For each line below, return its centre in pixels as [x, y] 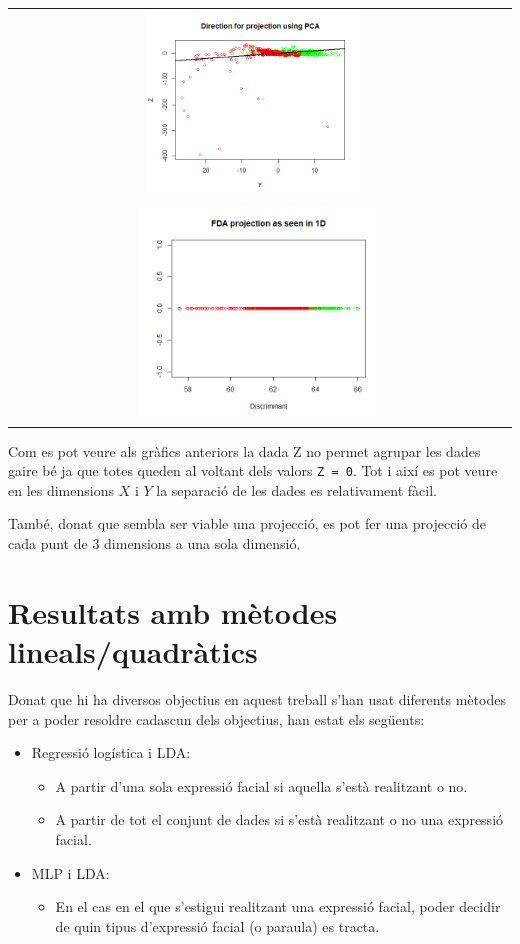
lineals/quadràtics [133, 651]
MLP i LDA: [70, 872]
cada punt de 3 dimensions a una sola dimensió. [154, 543]
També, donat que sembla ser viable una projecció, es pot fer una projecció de [247, 523]
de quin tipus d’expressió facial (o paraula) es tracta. [217, 925]
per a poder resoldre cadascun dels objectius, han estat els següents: [216, 718]
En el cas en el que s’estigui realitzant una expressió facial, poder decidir [278, 906]
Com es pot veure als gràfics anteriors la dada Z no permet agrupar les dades [244, 450]
